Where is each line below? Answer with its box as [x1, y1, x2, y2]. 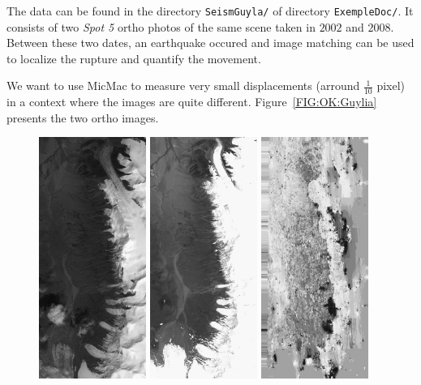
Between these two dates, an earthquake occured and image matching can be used [6, 34, 415, 51]
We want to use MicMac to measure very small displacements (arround [6, 77, 360, 94]
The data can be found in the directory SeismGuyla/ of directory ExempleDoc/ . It [6, 2, 414, 19]
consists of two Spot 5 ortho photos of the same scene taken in [6, 18, 316, 35]
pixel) [376, 77, 406, 94]
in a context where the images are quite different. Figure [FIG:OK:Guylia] [6, 93, 377, 110]
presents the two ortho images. [6, 109, 159, 126]
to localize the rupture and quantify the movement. [6, 49, 261, 66]
